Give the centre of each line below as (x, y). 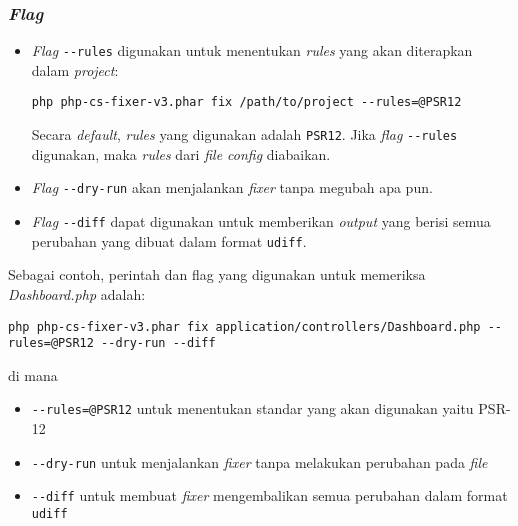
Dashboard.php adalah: (77, 293)
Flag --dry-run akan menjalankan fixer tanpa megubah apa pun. (232, 187)
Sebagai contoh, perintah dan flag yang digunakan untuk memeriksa (217, 274)
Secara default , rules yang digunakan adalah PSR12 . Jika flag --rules (244, 134)
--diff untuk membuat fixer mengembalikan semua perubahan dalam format (269, 495)
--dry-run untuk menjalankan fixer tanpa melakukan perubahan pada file (259, 461)
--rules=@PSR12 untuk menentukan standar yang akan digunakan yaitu (252, 408)
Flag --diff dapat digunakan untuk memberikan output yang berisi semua (261, 221)
